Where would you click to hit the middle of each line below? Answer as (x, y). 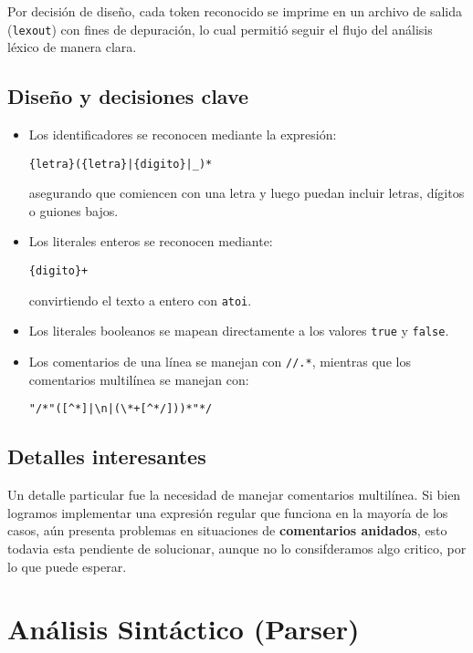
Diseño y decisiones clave (128, 96)
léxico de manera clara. (72, 47)
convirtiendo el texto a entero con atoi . (140, 300)
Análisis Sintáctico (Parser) (184, 629)
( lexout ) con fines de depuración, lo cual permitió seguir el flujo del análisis (220, 29)
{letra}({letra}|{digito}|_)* (121, 164)
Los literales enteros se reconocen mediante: (151, 241)
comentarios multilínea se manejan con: (139, 379)
